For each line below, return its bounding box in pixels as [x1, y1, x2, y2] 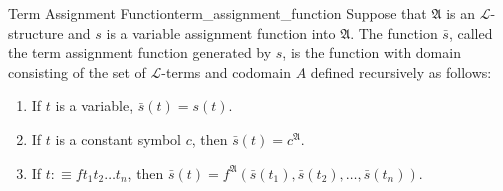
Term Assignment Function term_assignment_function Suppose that [8, 3, 427, 23]
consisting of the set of [8, 61, 146, 82]
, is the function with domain [282, 42, 461, 63]
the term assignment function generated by [8, 42, 272, 63]
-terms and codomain [161, 61, 291, 82]
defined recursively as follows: [310, 61, 492, 82]
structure [8, 22, 64, 43]
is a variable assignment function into [106, 22, 336, 43]
